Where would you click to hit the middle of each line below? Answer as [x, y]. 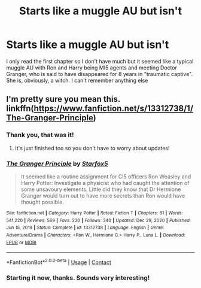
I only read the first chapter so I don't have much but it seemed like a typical [100, 61]
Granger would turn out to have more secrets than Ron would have [103, 195]
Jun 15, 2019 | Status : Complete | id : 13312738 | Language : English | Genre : [85, 228]
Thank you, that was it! [40, 135]
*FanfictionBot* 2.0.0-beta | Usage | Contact [59, 262]
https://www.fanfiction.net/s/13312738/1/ [113, 109]
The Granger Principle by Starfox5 [57, 163]
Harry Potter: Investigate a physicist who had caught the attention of [105, 183]
